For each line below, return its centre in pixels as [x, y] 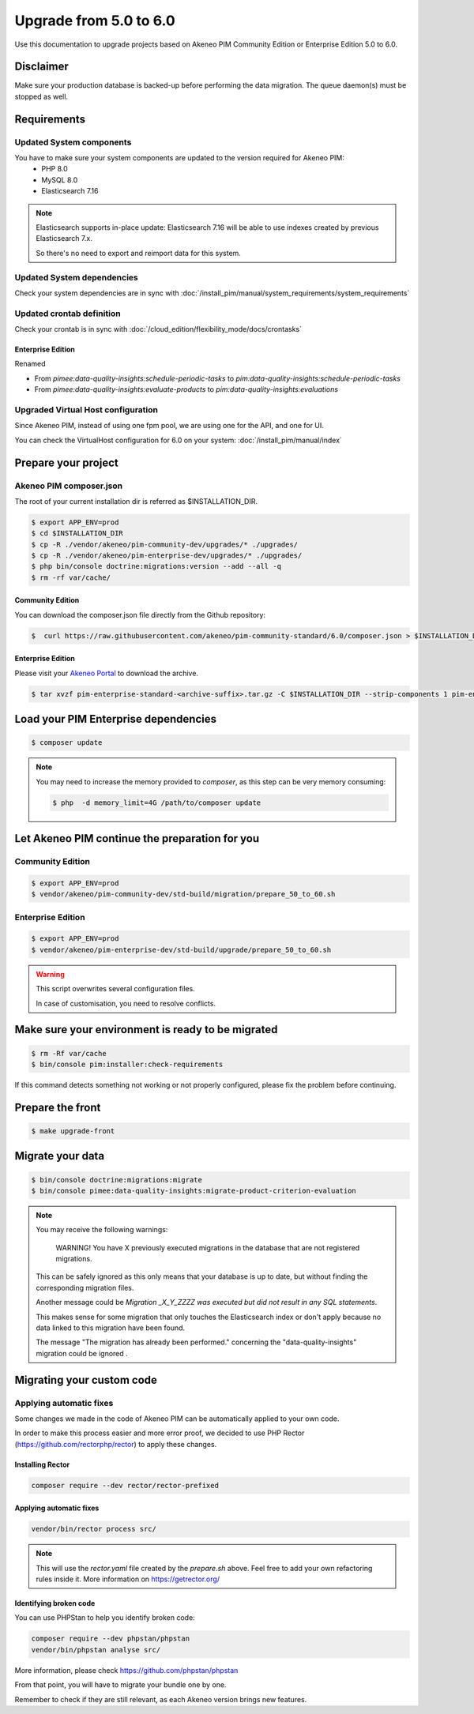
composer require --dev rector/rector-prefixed [125, 1485]
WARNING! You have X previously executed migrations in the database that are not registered [208, 1247]
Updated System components [73, 142]
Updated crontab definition [68, 314]
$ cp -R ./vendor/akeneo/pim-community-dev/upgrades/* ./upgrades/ [165, 544]
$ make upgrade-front [73, 1131]
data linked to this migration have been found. [111, 1328]
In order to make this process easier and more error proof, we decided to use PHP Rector [160, 1433]
